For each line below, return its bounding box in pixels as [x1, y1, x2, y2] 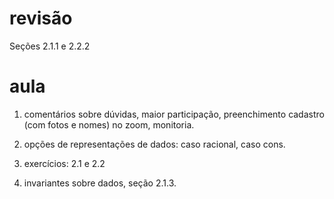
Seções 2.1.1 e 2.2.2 [9, 40, 91, 52]
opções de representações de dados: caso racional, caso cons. [23, 138, 286, 150]
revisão [9, 7, 73, 30]
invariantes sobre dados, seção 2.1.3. [23, 177, 177, 189]
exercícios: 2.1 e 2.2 [23, 157, 106, 169]
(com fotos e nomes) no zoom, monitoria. [23, 118, 195, 131]
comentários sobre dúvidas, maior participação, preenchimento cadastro [23, 108, 325, 120]
